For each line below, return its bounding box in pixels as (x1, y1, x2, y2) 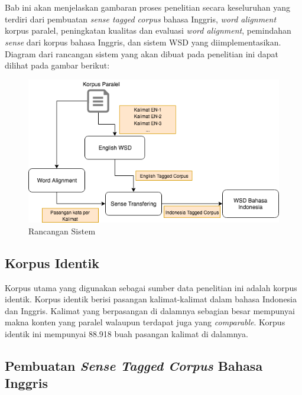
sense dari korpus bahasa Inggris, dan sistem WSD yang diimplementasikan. (5, 35, 281, 48)
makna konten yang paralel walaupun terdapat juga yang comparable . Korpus (5, 316, 285, 328)
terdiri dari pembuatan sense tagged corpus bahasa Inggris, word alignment (5, 12, 277, 25)
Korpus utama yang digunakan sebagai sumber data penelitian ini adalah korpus (5, 281, 297, 293)
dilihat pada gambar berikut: (5, 59, 110, 71)
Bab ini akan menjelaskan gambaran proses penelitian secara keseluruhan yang (5, 1, 290, 14)
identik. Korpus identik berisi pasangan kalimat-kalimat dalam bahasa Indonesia (5, 293, 297, 305)
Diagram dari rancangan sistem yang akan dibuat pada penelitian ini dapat (5, 47, 278, 60)
